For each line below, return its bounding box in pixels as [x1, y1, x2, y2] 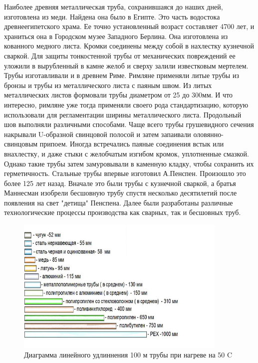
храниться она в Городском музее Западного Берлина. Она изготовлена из [4, 30, 228, 41]
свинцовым [4, 138, 38, 149]
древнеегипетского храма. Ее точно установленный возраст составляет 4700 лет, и [4, 21, 255, 31]
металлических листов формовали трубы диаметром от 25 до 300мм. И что [4, 89, 233, 100]
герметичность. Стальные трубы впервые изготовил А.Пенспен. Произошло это [4, 168, 246, 178]
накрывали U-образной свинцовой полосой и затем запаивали [4, 128, 191, 139]
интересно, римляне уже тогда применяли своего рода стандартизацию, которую [4, 99, 249, 109]
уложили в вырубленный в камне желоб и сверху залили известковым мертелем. [4, 60, 249, 70]
